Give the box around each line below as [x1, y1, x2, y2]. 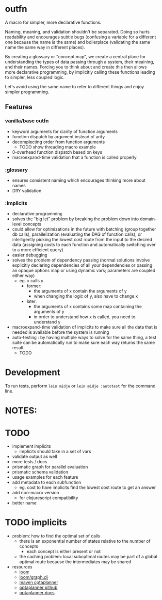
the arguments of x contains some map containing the [33, 304, 142, 309]
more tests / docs [12, 459, 48, 465]
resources [12, 564, 32, 570]
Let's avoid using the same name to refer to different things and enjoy [5, 83, 144, 89]
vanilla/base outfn [5, 117, 49, 124]
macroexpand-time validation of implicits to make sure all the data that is [12, 324, 158, 330]
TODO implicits [5, 517, 67, 528]
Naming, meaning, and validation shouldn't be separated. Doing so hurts [5, 29, 150, 34]
